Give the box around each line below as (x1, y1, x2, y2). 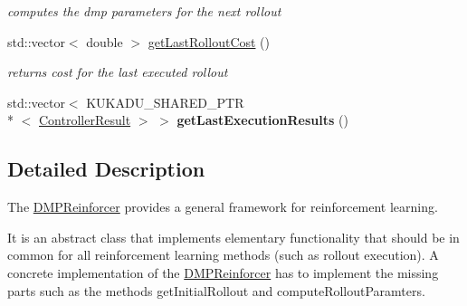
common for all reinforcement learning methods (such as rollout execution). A (7, 245, 439, 264)
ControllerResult (39, 110, 131, 129)
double (86, 32, 123, 51)
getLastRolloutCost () (148, 32, 271, 51)
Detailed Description (7, 155, 205, 183)
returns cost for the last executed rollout (7, 62, 228, 81)
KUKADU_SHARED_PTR (86, 92, 244, 111)
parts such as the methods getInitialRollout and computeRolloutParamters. (7, 281, 425, 300)
